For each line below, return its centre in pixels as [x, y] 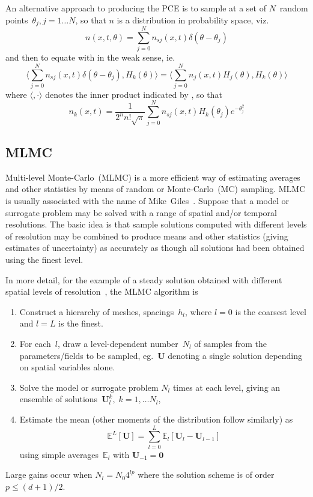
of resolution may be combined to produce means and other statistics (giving [147, 236]
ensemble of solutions [59, 399]
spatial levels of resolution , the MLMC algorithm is [102, 291]
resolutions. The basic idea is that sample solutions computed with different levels [156, 224]
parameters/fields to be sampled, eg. [87, 355]
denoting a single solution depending [235, 355]
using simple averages [59, 454]
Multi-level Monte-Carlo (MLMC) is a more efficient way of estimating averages [153, 177]
